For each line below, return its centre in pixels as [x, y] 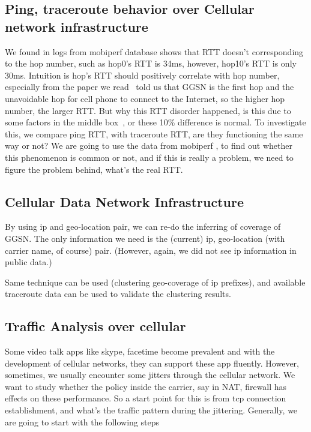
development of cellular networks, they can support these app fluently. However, [152, 363]
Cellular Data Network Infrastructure [124, 201]
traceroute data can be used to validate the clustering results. [118, 294]
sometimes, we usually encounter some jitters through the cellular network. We [150, 375]
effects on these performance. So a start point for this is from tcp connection [146, 398]
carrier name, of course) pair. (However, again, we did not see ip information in [151, 250]
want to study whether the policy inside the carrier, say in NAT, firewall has [146, 386]
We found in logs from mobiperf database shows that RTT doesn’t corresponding [154, 51]
